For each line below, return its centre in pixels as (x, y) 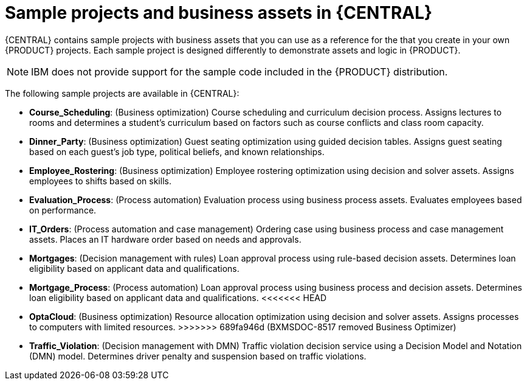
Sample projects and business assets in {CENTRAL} (219, 13)
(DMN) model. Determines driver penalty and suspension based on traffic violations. (198, 356)
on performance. (63, 210)
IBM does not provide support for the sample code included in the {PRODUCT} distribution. (239, 71)
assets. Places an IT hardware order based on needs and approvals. (165, 239)
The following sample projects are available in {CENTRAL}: (122, 93)
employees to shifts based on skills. (100, 181)
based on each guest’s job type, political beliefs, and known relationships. (177, 151)
